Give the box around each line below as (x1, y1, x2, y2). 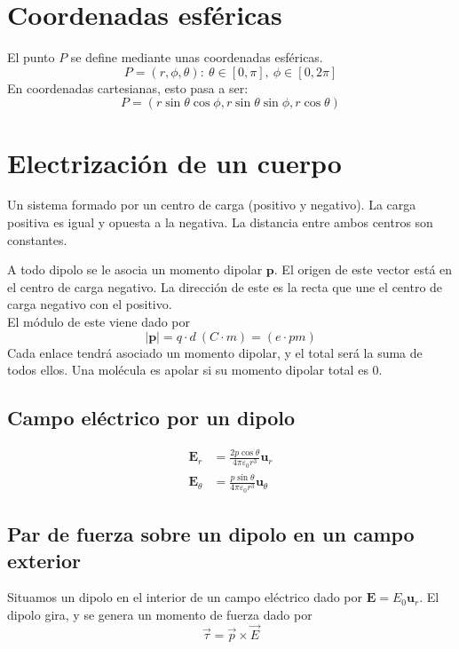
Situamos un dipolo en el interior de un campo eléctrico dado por (7, 588, 363, 606)
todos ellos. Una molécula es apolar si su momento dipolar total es (7, 360, 368, 379)
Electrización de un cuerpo (7, 144, 342, 180)
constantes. (7, 230, 67, 249)
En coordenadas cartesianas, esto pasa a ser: (7, 78, 249, 97)
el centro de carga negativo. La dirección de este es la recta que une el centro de (7, 277, 443, 296)
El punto (7, 48, 55, 67)
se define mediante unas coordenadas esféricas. (70, 48, 323, 67)
